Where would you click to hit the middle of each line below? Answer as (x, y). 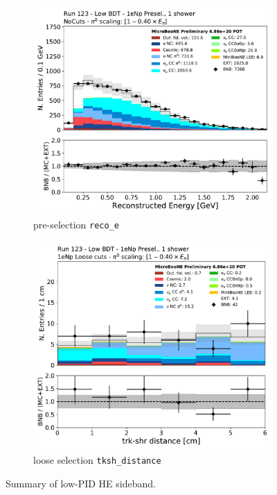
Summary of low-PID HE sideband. (81, 483)
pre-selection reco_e (76, 224)
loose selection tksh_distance (97, 459)
